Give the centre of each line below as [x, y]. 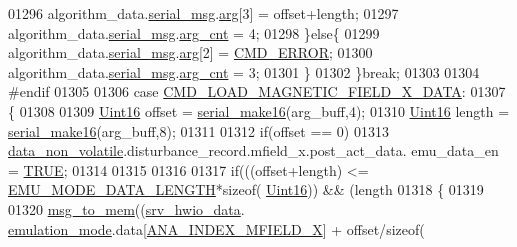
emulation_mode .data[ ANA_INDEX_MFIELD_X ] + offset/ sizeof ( [216, 228]
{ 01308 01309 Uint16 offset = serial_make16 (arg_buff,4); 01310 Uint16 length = [259, 110]
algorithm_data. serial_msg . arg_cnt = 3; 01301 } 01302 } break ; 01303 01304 [244, 71]
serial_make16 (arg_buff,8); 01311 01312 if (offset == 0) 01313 [198, 130]
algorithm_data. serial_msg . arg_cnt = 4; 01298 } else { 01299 [194, 32]
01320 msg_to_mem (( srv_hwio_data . [126, 208]
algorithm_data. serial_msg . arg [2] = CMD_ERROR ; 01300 [190, 52]
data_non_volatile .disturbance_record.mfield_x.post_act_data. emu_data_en [253, 150]
